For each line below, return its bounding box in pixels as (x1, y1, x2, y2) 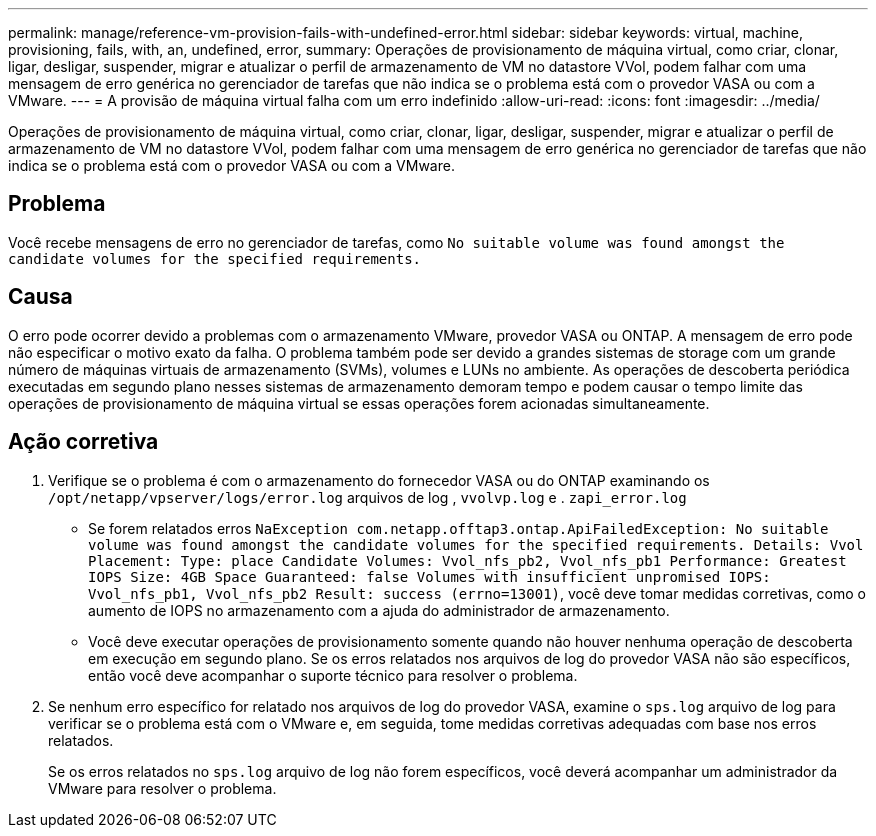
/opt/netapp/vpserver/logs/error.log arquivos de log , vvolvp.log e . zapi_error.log (48, 488, 687, 506)
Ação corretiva (8, 429, 159, 455)
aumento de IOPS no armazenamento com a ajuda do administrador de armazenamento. (88, 601, 670, 619)
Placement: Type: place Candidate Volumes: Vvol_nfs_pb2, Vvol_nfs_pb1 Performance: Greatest (88, 552, 847, 569)
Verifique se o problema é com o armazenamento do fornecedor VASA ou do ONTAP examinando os (48, 471, 710, 489)
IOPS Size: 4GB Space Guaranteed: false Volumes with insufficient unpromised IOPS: (88, 568, 771, 585)
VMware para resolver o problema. (48, 779, 277, 797)
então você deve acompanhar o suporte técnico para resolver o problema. (88, 666, 578, 684)
